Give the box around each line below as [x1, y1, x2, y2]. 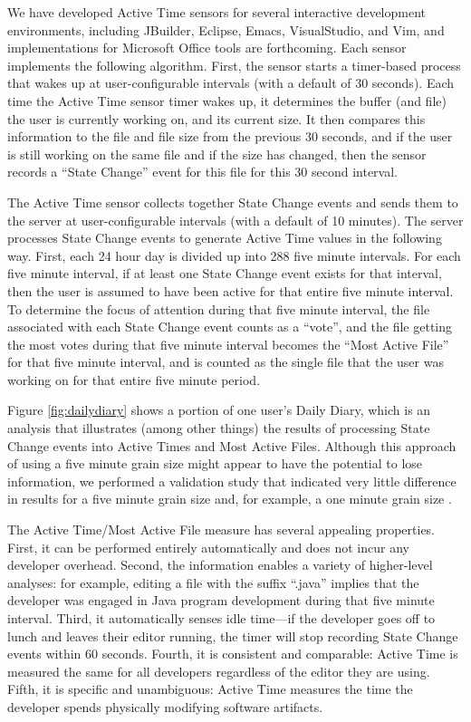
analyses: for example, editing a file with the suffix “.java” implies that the [7, 573, 419, 592]
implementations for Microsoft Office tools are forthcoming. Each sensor [7, 38, 407, 57]
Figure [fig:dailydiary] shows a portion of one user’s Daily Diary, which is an [7, 400, 431, 419]
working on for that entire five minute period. [7, 370, 261, 389]
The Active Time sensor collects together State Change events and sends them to [7, 192, 458, 211]
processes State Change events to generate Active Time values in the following [7, 228, 442, 247]
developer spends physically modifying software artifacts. [7, 697, 323, 716]
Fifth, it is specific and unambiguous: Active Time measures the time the [7, 679, 413, 698]
